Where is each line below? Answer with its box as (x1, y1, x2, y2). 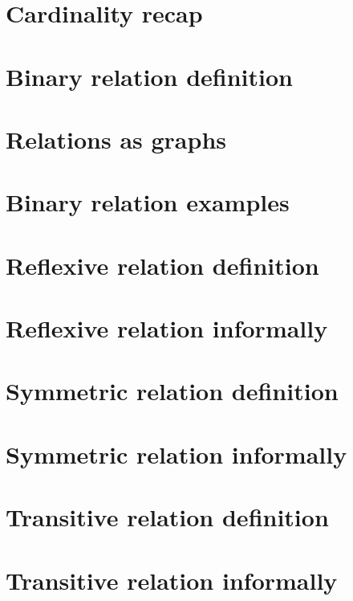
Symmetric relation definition (6, 374, 339, 407)
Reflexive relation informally (6, 312, 328, 345)
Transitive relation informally (6, 563, 338, 596)
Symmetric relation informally (6, 437, 347, 470)
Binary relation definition (6, 59, 293, 92)
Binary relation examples (6, 186, 290, 219)
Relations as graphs (6, 122, 226, 155)
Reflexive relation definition (6, 248, 319, 281)
